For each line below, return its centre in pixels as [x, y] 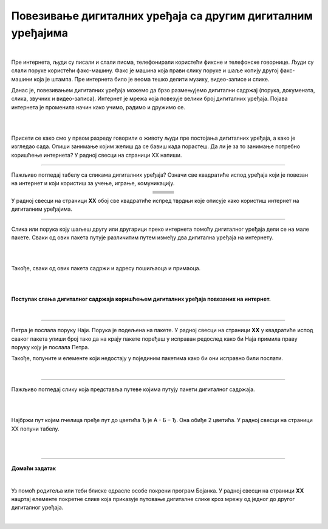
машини [22, 79]
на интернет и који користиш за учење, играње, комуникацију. [93, 183]
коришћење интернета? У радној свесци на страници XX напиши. [97, 155]
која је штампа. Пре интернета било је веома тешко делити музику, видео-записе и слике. [152, 79]
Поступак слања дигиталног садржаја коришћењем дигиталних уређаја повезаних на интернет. [141, 299]
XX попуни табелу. [35, 429]
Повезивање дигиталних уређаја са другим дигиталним [162, 16]
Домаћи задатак [33, 468]
